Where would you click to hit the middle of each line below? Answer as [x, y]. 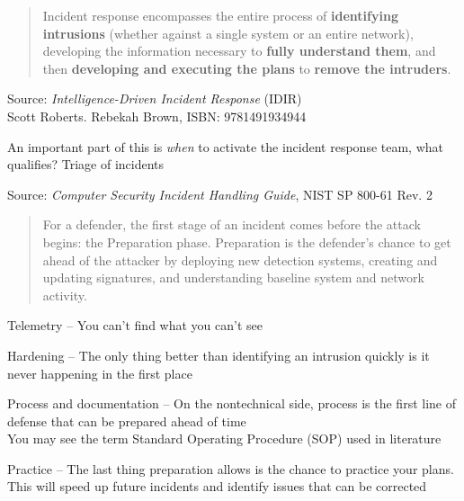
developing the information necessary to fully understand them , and [239, 51]
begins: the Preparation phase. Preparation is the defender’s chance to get [247, 242]
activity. [65, 295]
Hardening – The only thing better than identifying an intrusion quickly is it [219, 355]
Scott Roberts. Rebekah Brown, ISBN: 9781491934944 [157, 116]
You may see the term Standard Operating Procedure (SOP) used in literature [224, 438]
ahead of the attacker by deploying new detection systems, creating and [240, 259]
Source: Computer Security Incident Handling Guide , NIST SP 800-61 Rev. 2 [220, 194]
